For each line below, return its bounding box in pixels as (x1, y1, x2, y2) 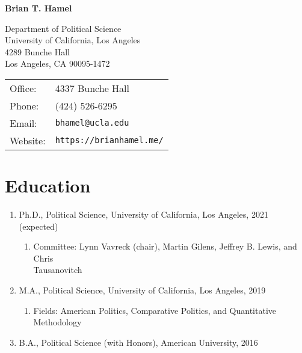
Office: (10, 81, 37, 95)
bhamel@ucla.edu (55, 118, 129, 128)
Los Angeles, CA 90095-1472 (5, 57, 110, 70)
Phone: (10, 98, 39, 112)
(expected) (19, 219, 58, 232)
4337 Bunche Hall (55, 81, 129, 95)
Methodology (33, 316, 82, 328)
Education (5, 173, 91, 198)
